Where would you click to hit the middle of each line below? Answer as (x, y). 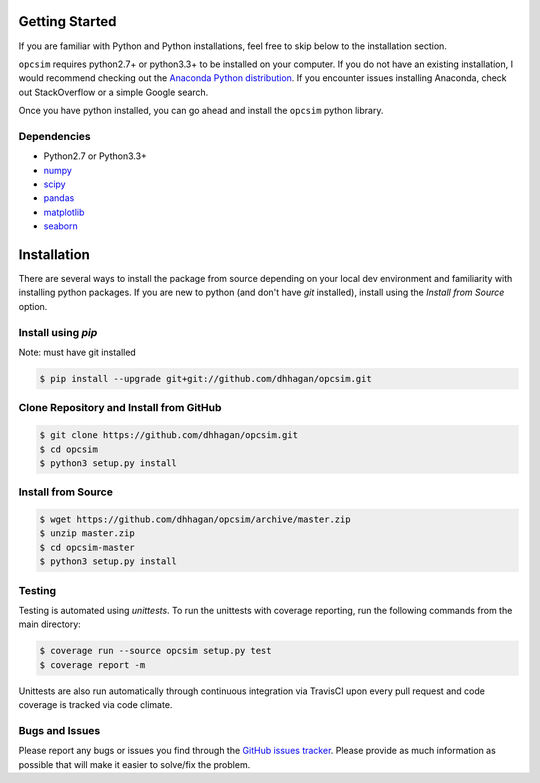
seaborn (61, 226)
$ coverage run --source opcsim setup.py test (155, 651)
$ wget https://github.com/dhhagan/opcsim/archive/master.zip (195, 519)
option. (33, 306)
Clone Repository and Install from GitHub (120, 408)
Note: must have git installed (77, 352)
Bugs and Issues (59, 730)
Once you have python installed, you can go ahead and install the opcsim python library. (201, 111)
